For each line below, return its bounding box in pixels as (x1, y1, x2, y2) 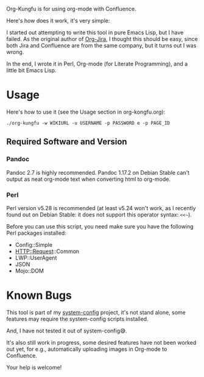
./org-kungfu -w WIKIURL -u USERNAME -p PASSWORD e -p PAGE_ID (6, 120, 171, 126)
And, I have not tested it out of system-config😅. (6, 327, 128, 334)
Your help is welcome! (6, 364, 62, 371)
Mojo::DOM (15, 267, 44, 274)
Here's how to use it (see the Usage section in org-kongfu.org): (6, 108, 166, 115)
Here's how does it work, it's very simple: (6, 17, 110, 24)
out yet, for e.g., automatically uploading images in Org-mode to (6, 345, 167, 353)
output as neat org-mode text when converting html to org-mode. (6, 175, 171, 183)
